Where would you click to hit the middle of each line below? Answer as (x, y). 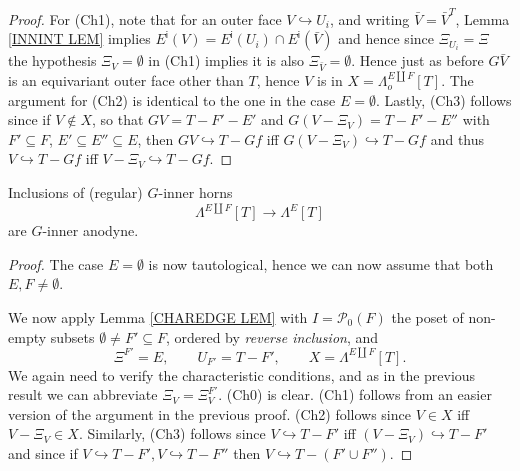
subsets (72, 336)
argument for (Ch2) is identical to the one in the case (172, 99)
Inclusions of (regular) (75, 192)
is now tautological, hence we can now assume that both (321, 263)
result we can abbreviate (83, 394)
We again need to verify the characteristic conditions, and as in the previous (242, 374)
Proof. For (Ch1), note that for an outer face (145, 18)
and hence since (386, 38)
